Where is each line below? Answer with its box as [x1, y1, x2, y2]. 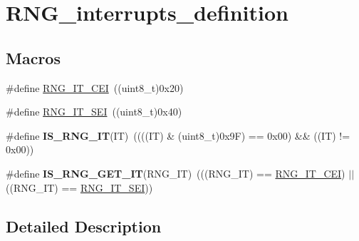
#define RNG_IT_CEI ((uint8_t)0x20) [6, 80, 184, 95]
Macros [6, 46, 61, 68]
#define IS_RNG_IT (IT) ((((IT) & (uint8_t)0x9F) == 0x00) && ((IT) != [6, 128, 350, 143]
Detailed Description [6, 215, 162, 237]
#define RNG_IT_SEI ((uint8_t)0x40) [6, 104, 182, 119]
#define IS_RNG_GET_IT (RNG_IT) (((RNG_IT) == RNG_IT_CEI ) [6, 165, 345, 180]
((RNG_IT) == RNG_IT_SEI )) [6, 180, 153, 195]
